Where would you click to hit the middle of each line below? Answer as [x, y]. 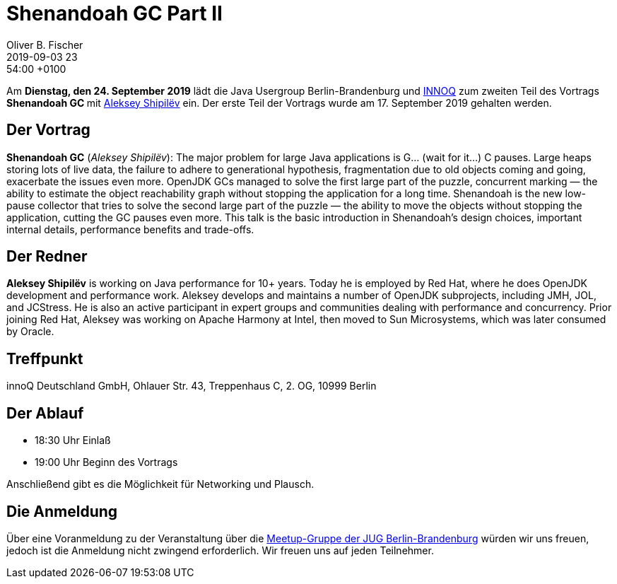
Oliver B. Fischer [45, 45]
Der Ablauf [45, 413]
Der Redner [47, 257]
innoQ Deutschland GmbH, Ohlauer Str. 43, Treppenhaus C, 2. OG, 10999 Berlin [192, 386]
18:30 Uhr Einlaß [73, 440]
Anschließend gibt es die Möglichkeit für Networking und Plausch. [160, 484]
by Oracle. [30, 332]
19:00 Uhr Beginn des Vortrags [106, 462]
